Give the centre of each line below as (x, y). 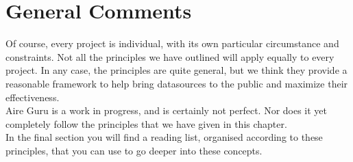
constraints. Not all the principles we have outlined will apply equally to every (170, 56)
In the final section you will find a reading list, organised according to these (164, 137)
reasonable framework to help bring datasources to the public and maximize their (177, 83)
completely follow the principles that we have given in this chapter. (146, 123)
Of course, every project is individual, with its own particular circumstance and (172, 43)
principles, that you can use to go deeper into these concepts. (134, 150)
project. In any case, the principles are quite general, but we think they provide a (176, 70)
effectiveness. (33, 97)
